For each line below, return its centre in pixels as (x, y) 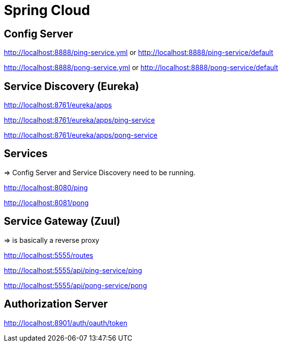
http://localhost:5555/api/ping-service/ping (73, 270)
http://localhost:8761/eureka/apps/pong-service (81, 135)
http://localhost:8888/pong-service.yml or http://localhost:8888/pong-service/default (141, 68)
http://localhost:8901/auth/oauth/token (66, 323)
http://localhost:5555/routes (49, 255)
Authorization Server (56, 304)
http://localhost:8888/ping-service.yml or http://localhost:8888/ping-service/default (139, 53)
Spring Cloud (47, 10)
